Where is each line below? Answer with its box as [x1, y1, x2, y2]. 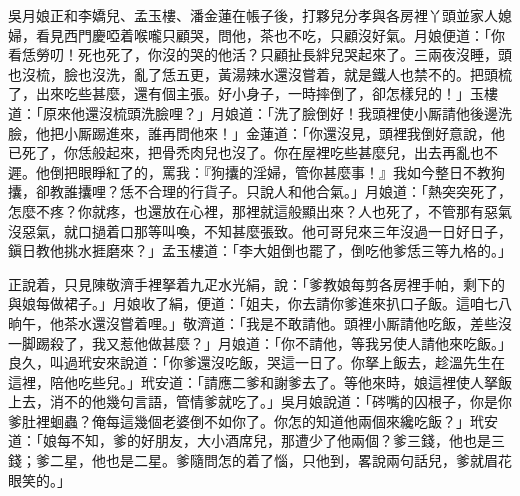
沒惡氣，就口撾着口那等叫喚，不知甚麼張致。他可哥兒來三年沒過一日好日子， [8, 220, 512, 241]
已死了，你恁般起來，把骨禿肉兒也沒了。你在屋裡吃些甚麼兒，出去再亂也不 [8, 142, 498, 163]
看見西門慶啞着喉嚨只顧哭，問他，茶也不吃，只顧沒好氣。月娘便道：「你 [35, 24, 505, 45]
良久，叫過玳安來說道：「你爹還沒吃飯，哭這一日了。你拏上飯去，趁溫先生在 [8, 352, 505, 373]
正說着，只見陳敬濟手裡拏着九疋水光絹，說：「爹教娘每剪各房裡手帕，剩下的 [8, 273, 505, 294]
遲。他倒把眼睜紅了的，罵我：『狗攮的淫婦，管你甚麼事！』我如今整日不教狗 [8, 161, 505, 182]
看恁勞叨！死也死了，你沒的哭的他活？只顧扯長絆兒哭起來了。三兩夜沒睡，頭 [8, 44, 512, 65]
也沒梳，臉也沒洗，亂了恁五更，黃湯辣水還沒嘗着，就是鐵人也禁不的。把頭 [8, 63, 498, 84]
